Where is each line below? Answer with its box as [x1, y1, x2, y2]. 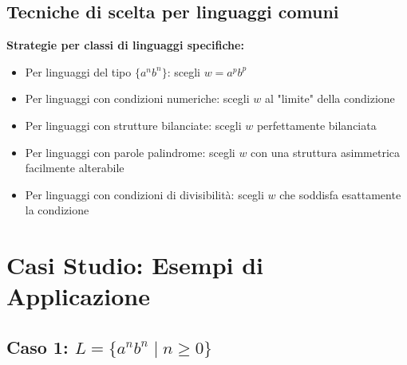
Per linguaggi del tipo [25, 63, 132, 80]
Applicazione [6, 280, 150, 312]
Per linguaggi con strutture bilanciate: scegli [25, 116, 242, 133]
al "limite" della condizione [264, 90, 395, 107]
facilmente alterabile [25, 159, 124, 176]
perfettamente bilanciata [256, 116, 377, 133]
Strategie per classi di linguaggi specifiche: [6, 37, 244, 53]
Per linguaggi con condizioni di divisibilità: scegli [25, 186, 264, 202]
